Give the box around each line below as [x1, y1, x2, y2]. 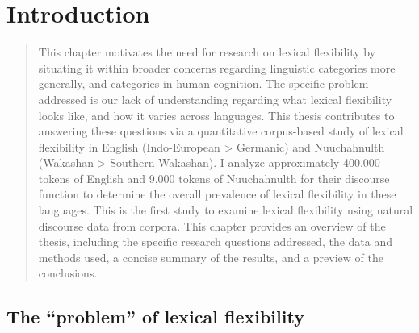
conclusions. [38, 264, 98, 281]
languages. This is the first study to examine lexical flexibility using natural [38, 202, 413, 219]
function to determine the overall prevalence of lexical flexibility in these [38, 185, 396, 202]
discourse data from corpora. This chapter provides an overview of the [38, 217, 386, 234]
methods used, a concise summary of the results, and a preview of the [38, 248, 383, 265]
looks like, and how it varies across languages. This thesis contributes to [38, 106, 395, 123]
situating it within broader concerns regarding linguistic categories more [38, 59, 396, 76]
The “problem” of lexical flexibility [6, 304, 304, 329]
